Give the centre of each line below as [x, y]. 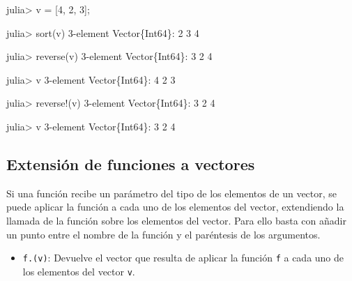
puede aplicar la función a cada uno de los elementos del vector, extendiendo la [175, 207]
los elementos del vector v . [79, 271]
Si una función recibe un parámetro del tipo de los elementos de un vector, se [172, 193]
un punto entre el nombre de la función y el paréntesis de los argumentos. [163, 234]
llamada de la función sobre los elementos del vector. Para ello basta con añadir [176, 220]
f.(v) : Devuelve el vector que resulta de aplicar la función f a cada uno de [183, 258]
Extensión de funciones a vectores [131, 164]
